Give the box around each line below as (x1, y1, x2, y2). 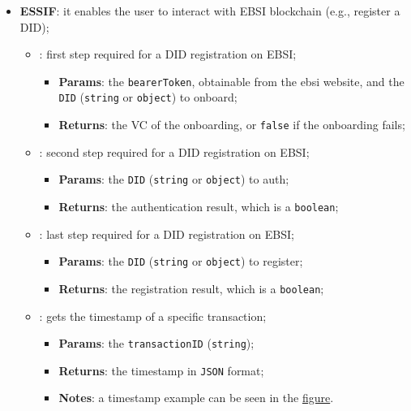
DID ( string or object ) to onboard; (58, 89, 238, 106)
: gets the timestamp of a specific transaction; (39, 307, 267, 324)
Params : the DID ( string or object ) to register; (58, 253, 303, 270)
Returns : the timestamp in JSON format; (58, 361, 264, 379)
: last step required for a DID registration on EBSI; (39, 225, 294, 242)
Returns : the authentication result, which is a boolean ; (58, 198, 339, 214)
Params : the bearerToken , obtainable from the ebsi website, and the (58, 72, 405, 89)
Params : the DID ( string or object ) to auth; (58, 171, 289, 188)
